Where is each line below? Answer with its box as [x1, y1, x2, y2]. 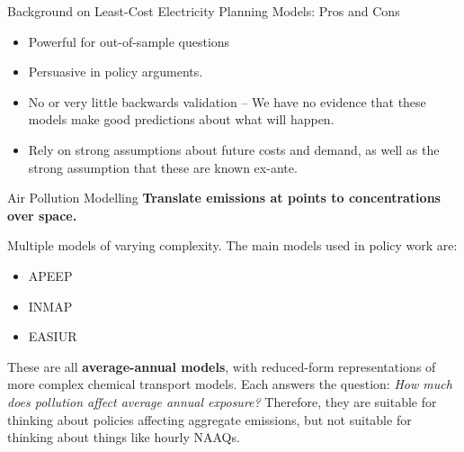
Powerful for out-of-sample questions [28, 32, 230, 50]
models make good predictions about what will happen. [28, 110, 335, 129]
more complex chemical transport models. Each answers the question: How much [7, 375, 452, 393]
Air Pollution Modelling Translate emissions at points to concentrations [7, 188, 441, 207]
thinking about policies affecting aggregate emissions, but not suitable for [7, 410, 412, 429]
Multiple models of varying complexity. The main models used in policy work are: [7, 236, 458, 255]
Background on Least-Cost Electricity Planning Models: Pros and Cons [7, 2, 400, 20]
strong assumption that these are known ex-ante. [28, 158, 298, 176]
